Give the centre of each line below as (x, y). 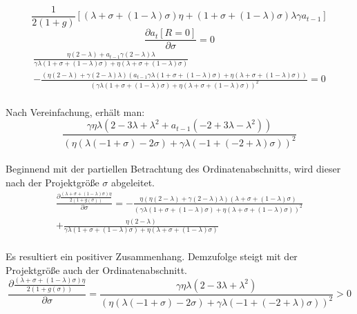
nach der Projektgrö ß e (52, 182)
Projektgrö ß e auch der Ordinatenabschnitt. (96, 269)
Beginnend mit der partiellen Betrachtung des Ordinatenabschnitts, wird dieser (173, 169)
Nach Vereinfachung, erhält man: (75, 111)
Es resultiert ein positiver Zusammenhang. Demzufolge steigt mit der (152, 256)
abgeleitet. (133, 182)
